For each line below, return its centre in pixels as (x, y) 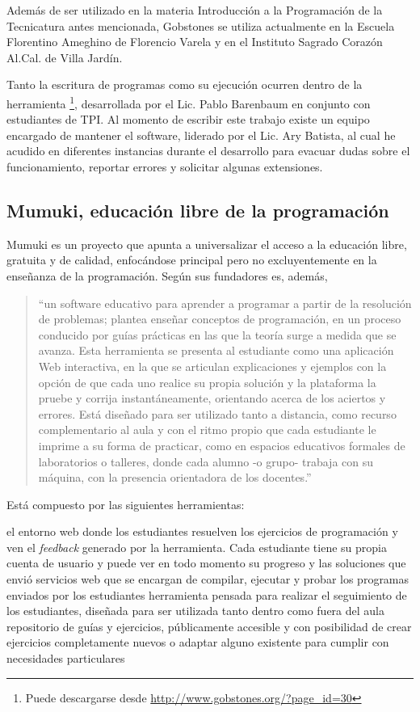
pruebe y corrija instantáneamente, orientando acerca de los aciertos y (212, 398)
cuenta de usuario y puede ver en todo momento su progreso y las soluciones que (206, 563)
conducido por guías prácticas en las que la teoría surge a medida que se (217, 334)
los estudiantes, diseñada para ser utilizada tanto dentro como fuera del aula (195, 611)
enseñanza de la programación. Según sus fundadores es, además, (167, 275)
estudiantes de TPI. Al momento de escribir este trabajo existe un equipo (188, 119)
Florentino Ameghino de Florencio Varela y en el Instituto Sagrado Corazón (195, 42)
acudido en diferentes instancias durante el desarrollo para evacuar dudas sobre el (208, 151)
